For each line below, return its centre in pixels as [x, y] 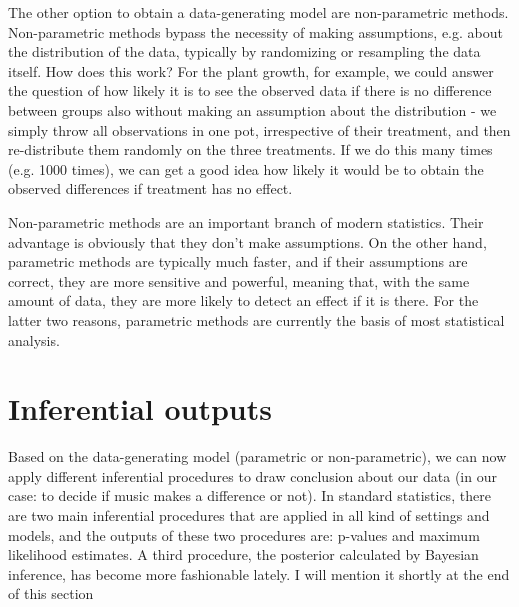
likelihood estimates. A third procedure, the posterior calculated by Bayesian [243, 554]
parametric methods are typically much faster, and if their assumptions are [238, 261]
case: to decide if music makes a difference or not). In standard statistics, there [249, 495]
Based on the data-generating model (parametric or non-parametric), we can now [257, 456]
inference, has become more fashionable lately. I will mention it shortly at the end [259, 573]
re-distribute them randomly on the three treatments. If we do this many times [250, 149]
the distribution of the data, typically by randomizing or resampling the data [244, 51]
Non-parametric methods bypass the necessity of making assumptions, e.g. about [255, 31]
